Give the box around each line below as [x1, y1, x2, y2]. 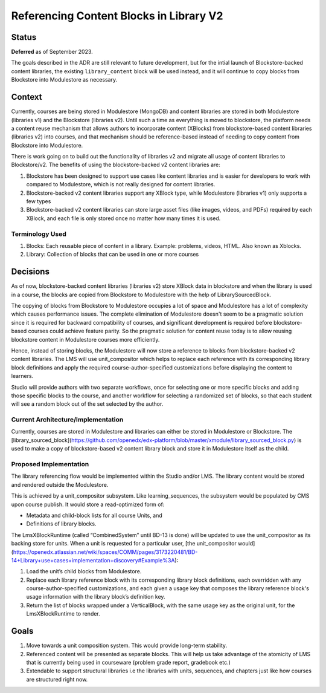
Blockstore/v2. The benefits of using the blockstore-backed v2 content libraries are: [11, 161, 220, 169]
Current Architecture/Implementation [11, 415, 124, 424]
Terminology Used [11, 230, 66, 238]
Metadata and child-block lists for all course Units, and [26, 512, 162, 519]
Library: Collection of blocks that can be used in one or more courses [26, 251, 199, 258]
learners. [11, 373, 34, 380]
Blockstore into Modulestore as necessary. [11, 76, 118, 83]
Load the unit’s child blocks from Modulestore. [26, 568, 142, 575]
